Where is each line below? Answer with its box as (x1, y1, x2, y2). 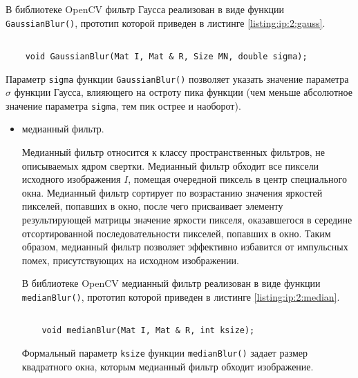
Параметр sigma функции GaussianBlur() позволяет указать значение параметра (6, 71, 349, 86)
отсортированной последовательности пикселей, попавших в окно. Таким (21, 226, 331, 240)
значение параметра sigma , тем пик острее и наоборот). (6, 98, 241, 112)
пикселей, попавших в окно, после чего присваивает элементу (21, 199, 283, 213)
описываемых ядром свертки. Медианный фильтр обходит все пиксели (21, 158, 319, 172)
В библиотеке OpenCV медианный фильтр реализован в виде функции (21, 276, 321, 290)
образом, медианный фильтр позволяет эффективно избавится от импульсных (21, 239, 348, 254)
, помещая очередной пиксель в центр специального (128, 172, 347, 186)
